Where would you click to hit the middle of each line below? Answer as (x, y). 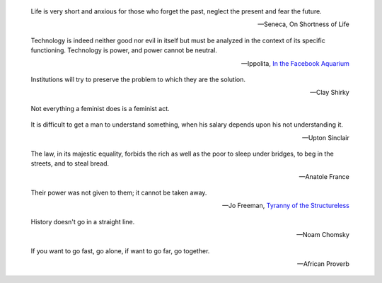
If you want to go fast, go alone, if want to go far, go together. (120, 250)
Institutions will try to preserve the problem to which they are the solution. (138, 79)
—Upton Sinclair (325, 137)
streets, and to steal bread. (70, 163)
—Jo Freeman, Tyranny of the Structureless (285, 206)
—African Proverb (323, 264)
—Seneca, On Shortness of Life (303, 24)
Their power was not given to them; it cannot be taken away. (119, 193)
